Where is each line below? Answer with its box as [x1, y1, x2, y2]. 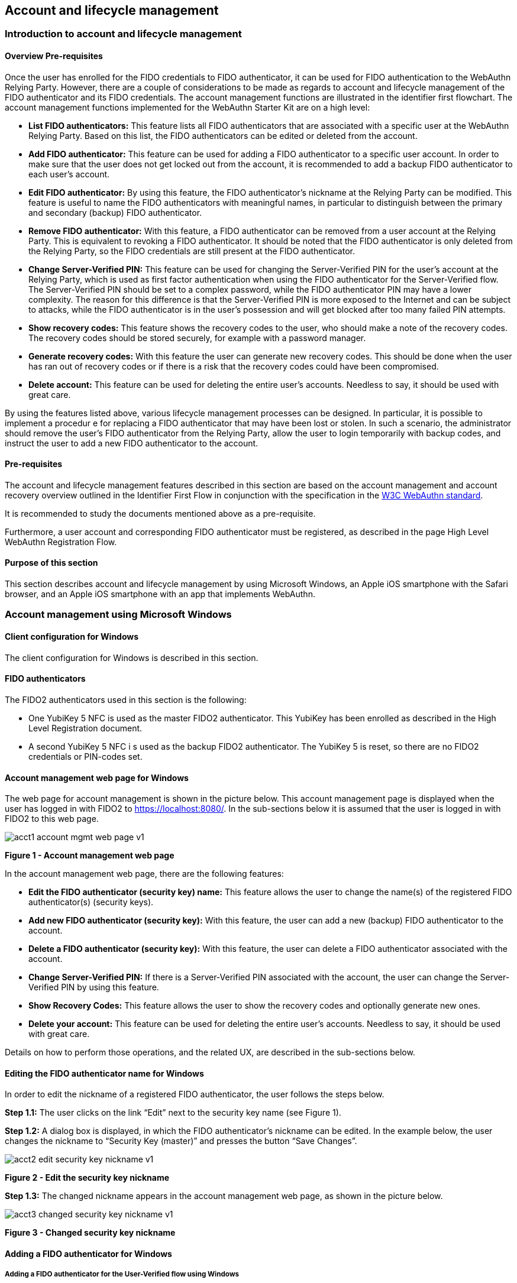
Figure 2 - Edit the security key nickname [5, 1172, 170, 1183]
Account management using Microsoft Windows [5, 608, 232, 621]
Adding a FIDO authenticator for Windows [5, 1248, 172, 1259]
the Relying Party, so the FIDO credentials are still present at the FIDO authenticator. [28, 245, 355, 256]
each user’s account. [28, 169, 110, 179]
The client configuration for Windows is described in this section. [5, 652, 258, 663]
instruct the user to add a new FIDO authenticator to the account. [5, 438, 258, 448]
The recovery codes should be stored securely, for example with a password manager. [28, 332, 366, 343]
